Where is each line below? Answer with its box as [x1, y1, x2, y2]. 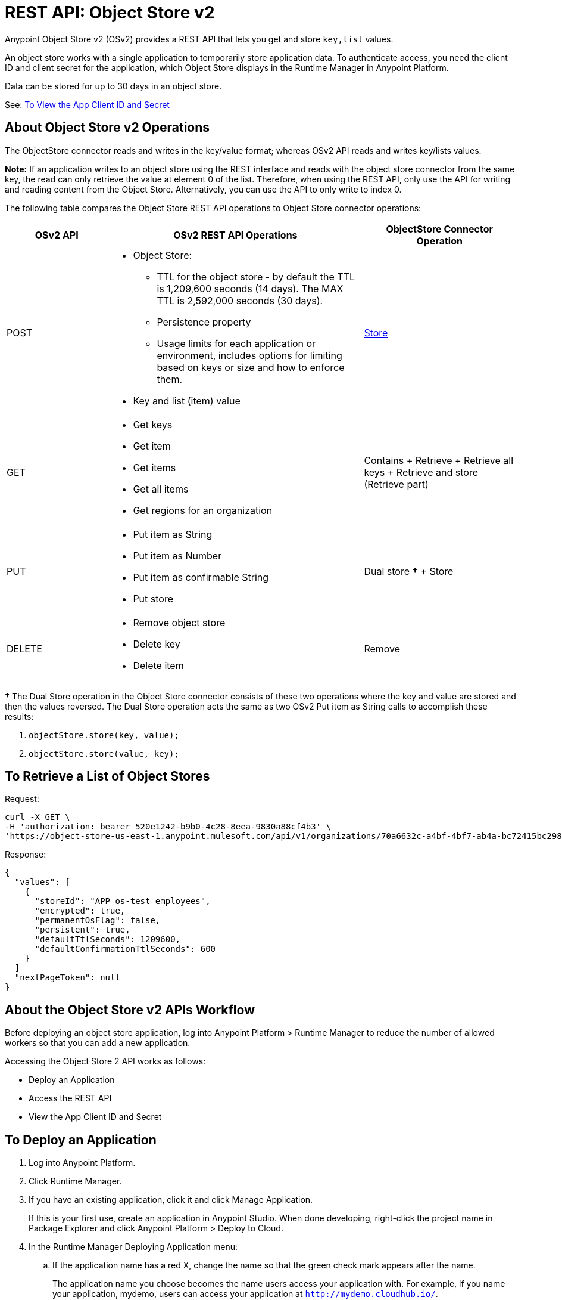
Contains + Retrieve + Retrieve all [364, 454, 514, 466]
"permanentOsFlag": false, [35, 915, 161, 926]
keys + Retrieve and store [364, 466, 478, 478]
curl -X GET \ [5, 812, 70, 822]
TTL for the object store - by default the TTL [157, 270, 355, 283]
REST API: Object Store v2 [5, 2, 215, 23]
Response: [5, 849, 46, 860]
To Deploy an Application [5, 1132, 157, 1147]
